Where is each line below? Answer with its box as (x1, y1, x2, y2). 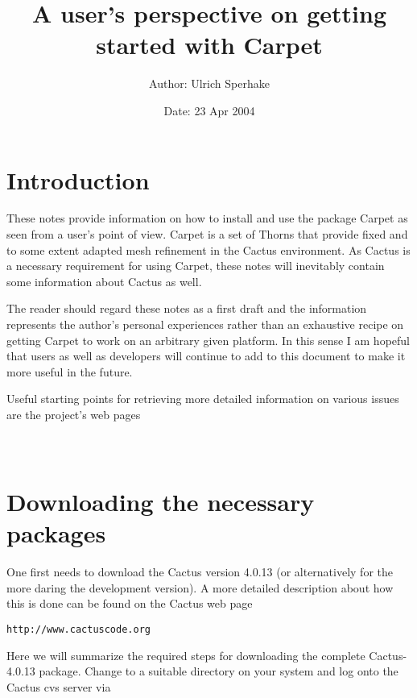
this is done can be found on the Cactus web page (6, 595, 253, 612)
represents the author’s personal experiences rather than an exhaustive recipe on (6, 316, 404, 332)
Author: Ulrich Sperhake (149, 75, 270, 92)
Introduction (6, 163, 150, 196)
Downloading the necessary (6, 484, 315, 517)
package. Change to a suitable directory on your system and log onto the (39, 663, 398, 679)
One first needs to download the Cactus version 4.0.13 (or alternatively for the (6, 563, 394, 580)
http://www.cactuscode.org (6, 623, 151, 635)
